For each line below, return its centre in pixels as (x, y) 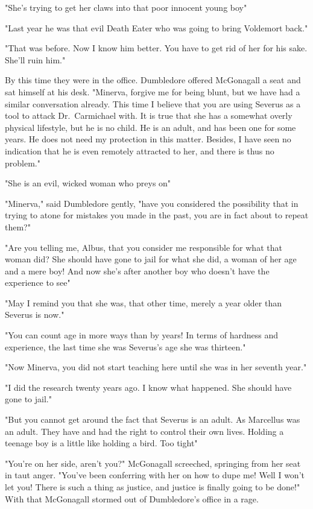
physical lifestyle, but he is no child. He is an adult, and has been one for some (150, 127)
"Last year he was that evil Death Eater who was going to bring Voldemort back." (156, 27)
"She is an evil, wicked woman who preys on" (88, 183)
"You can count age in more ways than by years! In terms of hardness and (141, 335)
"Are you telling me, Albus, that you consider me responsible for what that (144, 247)
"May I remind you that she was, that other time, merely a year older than (144, 302)
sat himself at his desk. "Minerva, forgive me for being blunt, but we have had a (153, 91)
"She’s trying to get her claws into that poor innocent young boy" (126, 7)
